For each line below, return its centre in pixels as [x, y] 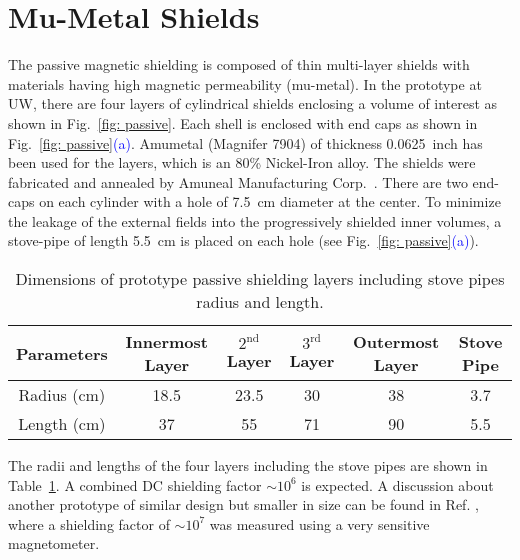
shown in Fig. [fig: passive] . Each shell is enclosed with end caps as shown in [243, 122]
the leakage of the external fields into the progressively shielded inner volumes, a [255, 220]
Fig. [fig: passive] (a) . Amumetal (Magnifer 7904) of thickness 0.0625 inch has [245, 142]
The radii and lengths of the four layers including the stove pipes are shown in [248, 465]
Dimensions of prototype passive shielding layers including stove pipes [260, 279]
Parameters [62, 353]
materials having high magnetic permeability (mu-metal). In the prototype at [245, 83]
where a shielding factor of [89, 523]
